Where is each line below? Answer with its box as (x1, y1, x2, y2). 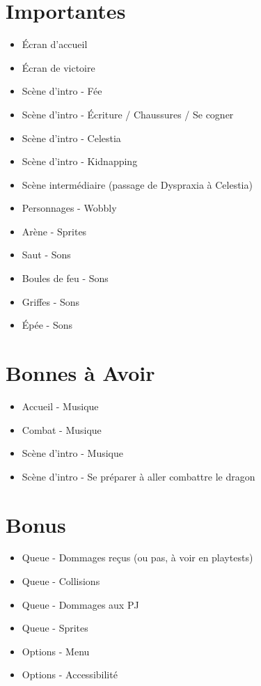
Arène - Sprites (22, 224, 87, 238)
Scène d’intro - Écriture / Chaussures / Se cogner (22, 107, 234, 121)
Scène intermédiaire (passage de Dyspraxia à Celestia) (22, 177, 253, 192)
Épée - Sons (22, 318, 73, 332)
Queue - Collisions (22, 574, 100, 588)
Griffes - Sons (22, 294, 80, 309)
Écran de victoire (22, 60, 95, 75)
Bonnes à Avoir (6, 359, 155, 387)
